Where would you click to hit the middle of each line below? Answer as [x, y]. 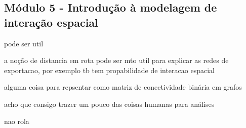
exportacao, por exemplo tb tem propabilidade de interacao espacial [109, 70]
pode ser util [24, 43]
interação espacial [51, 22]
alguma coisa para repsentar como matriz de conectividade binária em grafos [123, 87]
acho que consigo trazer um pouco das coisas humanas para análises [109, 104]
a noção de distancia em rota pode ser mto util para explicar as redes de [116, 60]
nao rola [17, 121]
